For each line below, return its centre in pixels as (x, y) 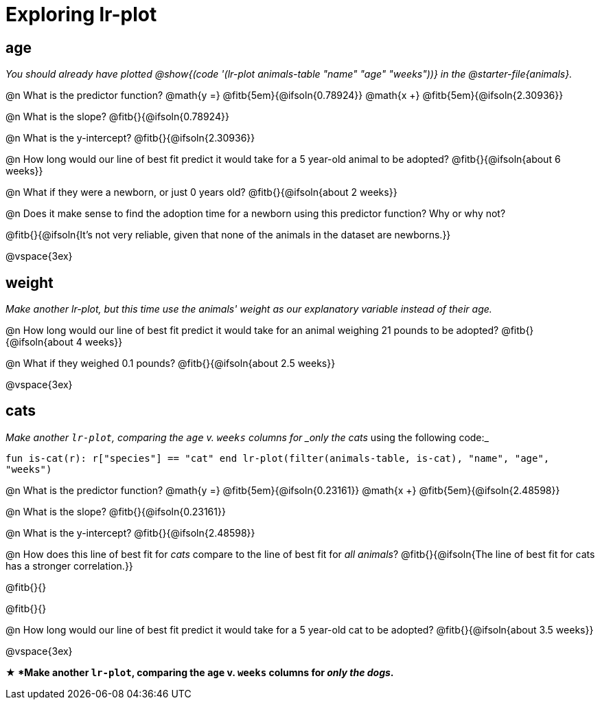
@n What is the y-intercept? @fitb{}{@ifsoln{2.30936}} (130, 138)
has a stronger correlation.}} (69, 566)
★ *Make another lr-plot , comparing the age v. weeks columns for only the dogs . (200, 672)
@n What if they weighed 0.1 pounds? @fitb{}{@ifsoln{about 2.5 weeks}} (171, 363)
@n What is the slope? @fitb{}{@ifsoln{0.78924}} (117, 117)
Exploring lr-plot (81, 14)
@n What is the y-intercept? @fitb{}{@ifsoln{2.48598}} (130, 533)
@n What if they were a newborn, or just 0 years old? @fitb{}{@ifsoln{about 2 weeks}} (201, 192)
